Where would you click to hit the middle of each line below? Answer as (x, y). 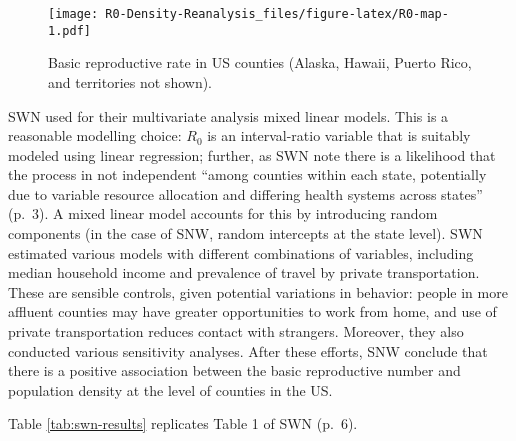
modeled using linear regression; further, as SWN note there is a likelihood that (252, 154)
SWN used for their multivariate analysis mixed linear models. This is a (228, 115)
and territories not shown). (130, 81)
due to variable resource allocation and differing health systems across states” (245, 193)
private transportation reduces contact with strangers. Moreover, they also (236, 331)
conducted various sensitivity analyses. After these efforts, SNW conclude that (248, 350)
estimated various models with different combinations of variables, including (241, 252)
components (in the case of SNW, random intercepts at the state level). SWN (245, 233)
